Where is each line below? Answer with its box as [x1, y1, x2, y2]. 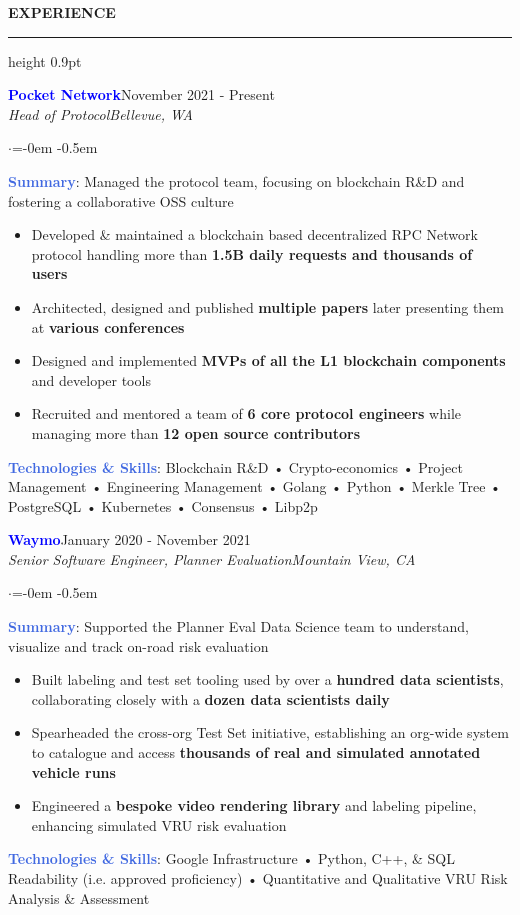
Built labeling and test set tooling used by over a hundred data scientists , [31, 669, 504, 690]
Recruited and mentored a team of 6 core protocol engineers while [31, 403, 462, 424]
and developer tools [31, 369, 151, 390]
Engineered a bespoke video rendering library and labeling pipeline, [31, 795, 477, 816]
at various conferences [31, 316, 185, 337]
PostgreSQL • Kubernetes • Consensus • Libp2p [8, 495, 318, 516]
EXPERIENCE [8, 2, 116, 22]
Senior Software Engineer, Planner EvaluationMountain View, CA [8, 548, 416, 569]
